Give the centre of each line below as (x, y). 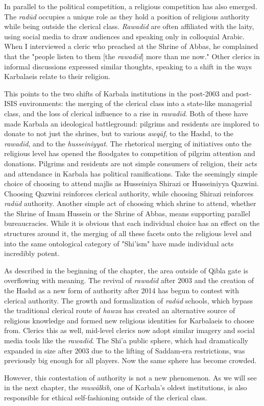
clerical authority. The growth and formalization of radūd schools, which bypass (128, 300)
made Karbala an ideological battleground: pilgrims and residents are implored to (132, 123)
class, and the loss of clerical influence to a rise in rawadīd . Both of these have (126, 113)
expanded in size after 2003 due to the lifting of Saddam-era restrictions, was (125, 350)
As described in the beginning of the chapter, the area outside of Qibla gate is (126, 270)
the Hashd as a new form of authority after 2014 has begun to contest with (122, 290)
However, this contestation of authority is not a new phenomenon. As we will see (130, 377)
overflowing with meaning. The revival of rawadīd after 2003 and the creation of (129, 280)
